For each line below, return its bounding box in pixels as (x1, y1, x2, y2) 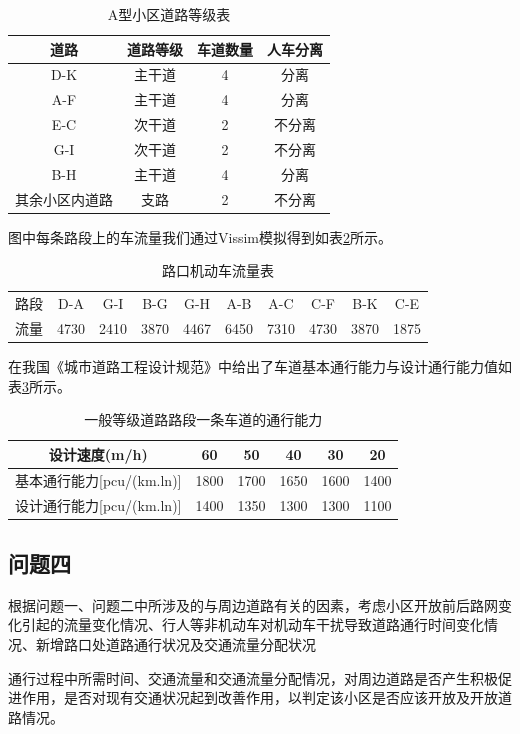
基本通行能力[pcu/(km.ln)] (15, 469, 182, 490)
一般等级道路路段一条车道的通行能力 (84, 409, 323, 430)
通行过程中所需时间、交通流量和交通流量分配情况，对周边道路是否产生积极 (8, 667, 498, 688)
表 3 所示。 (8, 375, 71, 396)
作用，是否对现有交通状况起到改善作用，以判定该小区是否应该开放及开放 (21, 687, 498, 708)
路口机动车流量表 (162, 260, 274, 281)
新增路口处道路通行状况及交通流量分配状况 (35, 634, 316, 655)
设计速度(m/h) (48, 443, 148, 464)
